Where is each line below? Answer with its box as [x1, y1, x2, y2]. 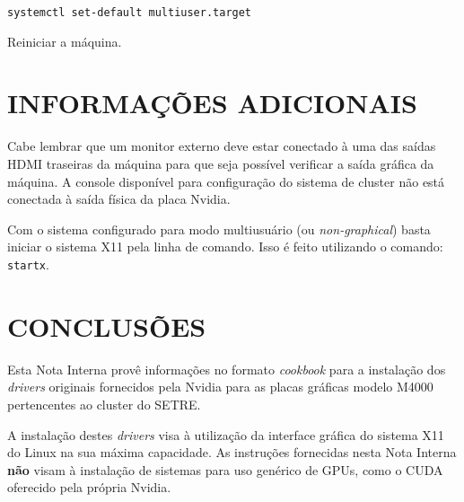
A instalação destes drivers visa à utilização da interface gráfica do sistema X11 [7, 425, 444, 444]
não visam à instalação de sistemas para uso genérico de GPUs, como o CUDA [7, 460, 443, 479]
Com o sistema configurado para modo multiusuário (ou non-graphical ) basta [7, 219, 431, 238]
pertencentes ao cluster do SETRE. [7, 394, 201, 413]
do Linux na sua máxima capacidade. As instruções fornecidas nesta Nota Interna [7, 443, 457, 462]
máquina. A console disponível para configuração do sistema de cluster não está [7, 172, 445, 190]
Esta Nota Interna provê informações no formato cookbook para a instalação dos [7, 359, 446, 378]
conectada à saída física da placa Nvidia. [7, 189, 231, 208]
